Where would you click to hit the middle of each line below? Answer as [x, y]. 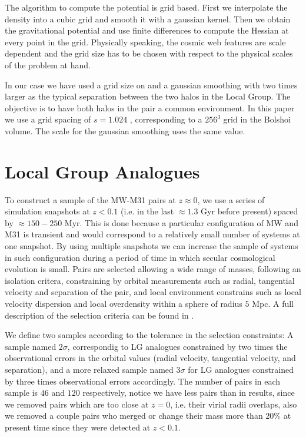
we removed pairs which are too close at [77, 404]
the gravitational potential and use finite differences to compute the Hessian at [147, 30]
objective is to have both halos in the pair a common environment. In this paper [150, 107]
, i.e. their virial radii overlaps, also [234, 404]
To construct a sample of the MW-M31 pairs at [90, 199]
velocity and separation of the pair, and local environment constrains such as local [153, 292]
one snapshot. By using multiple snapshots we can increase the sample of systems [152, 246]
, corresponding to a [166, 119]
